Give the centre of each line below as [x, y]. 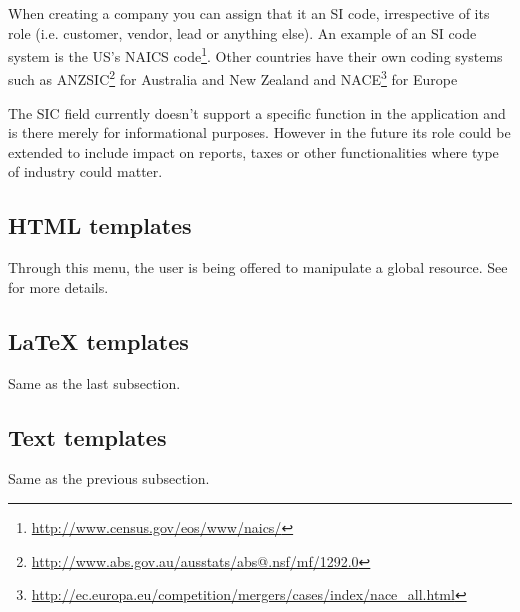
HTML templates [100, 225]
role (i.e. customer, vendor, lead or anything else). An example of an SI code [242, 32]
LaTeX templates [98, 340]
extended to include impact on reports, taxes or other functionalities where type [253, 151]
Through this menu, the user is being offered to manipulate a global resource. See [258, 267]
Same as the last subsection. [94, 382]
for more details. [58, 286]
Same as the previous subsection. [109, 478]
